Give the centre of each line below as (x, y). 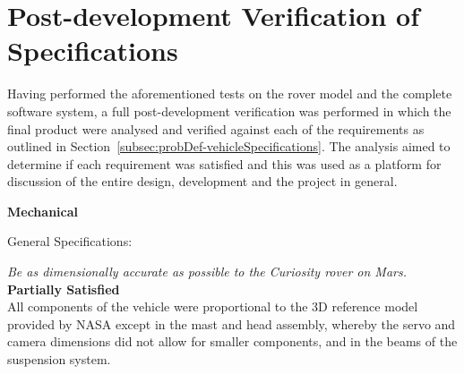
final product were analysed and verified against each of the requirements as (216, 128)
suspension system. (59, 359)
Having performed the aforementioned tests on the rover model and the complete (230, 93)
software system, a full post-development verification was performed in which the (229, 110)
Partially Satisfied (64, 289)
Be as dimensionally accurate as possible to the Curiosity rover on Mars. (207, 272)
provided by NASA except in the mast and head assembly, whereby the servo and (232, 323)
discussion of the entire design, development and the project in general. (202, 181)
